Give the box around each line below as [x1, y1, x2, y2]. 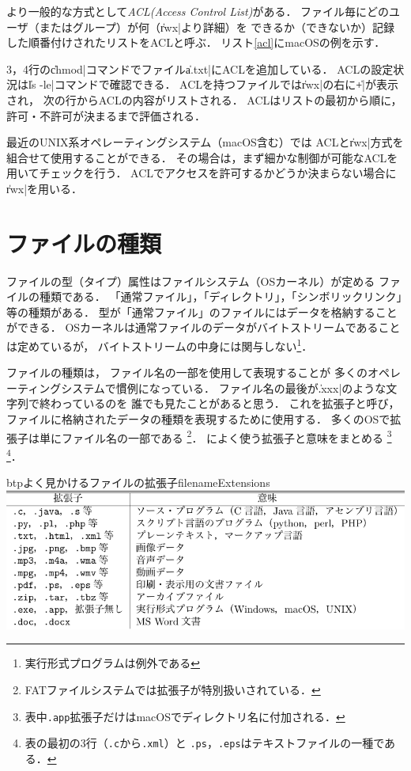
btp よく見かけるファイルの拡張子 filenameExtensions [6, 474, 270, 491]
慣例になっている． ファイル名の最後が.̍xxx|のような [115, 379, 386, 396]
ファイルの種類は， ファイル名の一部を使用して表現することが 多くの [6, 364, 368, 381]
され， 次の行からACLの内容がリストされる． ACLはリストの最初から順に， [6, 91, 402, 108]
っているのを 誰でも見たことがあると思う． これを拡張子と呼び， [61, 395, 400, 412]
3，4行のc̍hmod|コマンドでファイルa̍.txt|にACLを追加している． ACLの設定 [6, 60, 394, 77]
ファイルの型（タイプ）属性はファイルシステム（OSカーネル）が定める [6, 272, 375, 289]
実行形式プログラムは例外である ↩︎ [25, 655, 200, 671]
